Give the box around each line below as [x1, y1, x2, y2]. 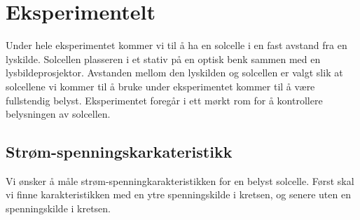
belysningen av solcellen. [6, 106, 111, 121]
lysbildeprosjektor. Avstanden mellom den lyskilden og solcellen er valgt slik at [6, 65, 343, 80]
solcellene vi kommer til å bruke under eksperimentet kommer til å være [6, 78, 315, 93]
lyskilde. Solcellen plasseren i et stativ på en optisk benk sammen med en [6, 51, 321, 66]
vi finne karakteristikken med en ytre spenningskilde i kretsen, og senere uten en [6, 187, 351, 202]
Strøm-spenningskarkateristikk [6, 141, 233, 163]
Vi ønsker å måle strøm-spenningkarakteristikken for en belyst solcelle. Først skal [6, 173, 354, 188]
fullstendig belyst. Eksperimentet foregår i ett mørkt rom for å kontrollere [6, 92, 323, 107]
